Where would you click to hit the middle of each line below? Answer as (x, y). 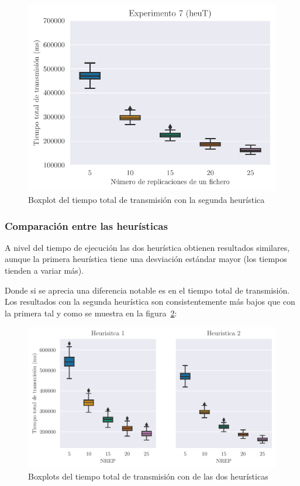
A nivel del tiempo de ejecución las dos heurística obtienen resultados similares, (147, 247)
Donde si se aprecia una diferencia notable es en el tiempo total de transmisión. (147, 290)
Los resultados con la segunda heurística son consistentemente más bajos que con (150, 301)
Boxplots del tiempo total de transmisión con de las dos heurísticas (148, 476)
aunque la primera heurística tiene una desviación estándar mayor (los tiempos (146, 259)
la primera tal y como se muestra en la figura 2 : (91, 313)
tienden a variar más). (44, 270)
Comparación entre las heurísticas (86, 225)
